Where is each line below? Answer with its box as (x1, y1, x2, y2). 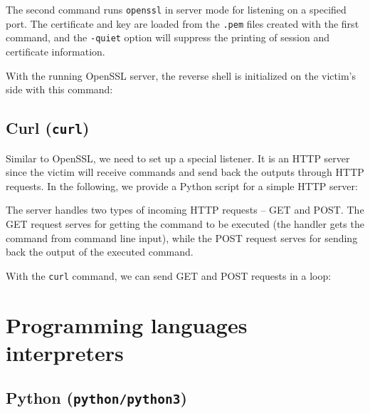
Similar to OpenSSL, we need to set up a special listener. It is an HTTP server (6, 150, 350, 165)
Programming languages (6, 310, 248, 339)
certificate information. (6, 43, 105, 58)
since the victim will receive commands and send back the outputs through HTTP (6, 164, 364, 179)
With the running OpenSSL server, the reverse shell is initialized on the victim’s (6, 68, 356, 83)
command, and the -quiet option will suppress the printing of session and (6, 30, 329, 45)
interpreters (6, 338, 124, 367)
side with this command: (6, 82, 113, 97)
